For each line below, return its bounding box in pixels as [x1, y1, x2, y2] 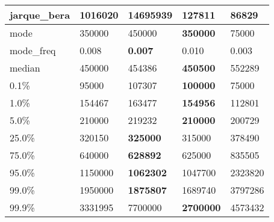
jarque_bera [10, 8, 70, 22]
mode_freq [10, 43, 56, 57]
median [10, 61, 40, 75]
